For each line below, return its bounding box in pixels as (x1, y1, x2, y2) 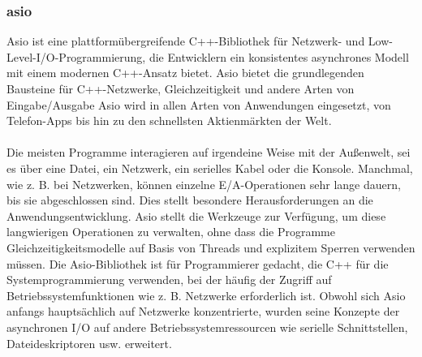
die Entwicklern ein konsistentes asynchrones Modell (149, 48, 409, 65)
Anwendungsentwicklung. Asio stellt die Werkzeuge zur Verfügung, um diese (6, 207, 386, 224)
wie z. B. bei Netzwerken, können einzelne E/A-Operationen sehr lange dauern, (6, 175, 401, 192)
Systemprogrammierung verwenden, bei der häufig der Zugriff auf (6, 271, 332, 288)
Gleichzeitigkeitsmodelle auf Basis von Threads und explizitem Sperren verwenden (6, 239, 416, 256)
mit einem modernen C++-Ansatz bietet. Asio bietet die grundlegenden (6, 64, 364, 81)
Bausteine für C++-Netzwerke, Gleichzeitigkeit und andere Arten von (6, 80, 355, 97)
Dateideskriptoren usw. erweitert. (6, 334, 172, 351)
